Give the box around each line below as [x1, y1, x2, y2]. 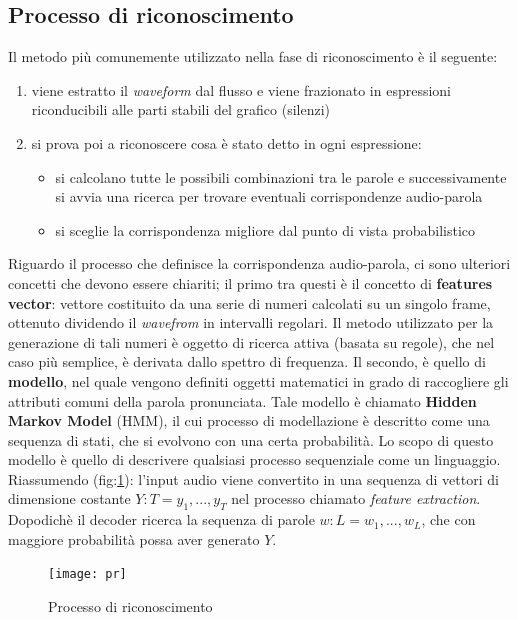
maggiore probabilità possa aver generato [8, 528, 260, 549]
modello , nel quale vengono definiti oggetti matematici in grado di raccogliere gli [8, 370, 509, 391]
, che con [421, 509, 476, 530]
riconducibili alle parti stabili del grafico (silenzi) [31, 99, 330, 120]
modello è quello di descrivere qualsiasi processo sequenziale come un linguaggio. [8, 449, 501, 470]
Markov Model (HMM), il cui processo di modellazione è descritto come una [8, 410, 490, 431]
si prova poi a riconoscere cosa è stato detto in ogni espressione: [31, 132, 422, 153]
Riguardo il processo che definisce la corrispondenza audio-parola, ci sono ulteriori [8, 253, 511, 274]
